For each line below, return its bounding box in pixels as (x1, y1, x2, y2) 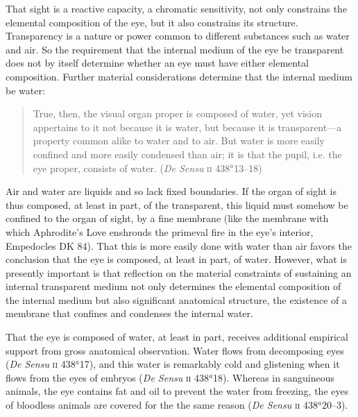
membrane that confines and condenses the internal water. (6, 306, 253, 321)
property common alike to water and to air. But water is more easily (33, 133, 325, 148)
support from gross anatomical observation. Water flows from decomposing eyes (6, 343, 344, 357)
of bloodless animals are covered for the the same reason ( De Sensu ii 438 (6, 398, 318, 412)
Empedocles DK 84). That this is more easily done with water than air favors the (6, 238, 352, 253)
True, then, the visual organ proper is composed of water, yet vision (33, 106, 323, 121)
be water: (6, 83, 45, 97)
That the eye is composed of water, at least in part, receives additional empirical (6, 330, 348, 344)
